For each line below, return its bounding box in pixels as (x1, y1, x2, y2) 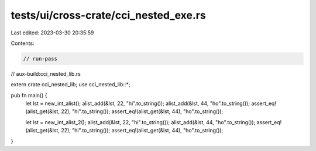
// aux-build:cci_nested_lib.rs (11, 70, 81, 77)
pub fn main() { (11, 92, 47, 99)
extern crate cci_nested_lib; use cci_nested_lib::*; (11, 81, 130, 88)
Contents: (11, 40, 35, 47)
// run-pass (23, 55, 58, 62)
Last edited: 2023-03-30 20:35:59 (11, 29, 94, 36)
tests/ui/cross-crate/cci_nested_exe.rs (11, 9, 206, 22)
